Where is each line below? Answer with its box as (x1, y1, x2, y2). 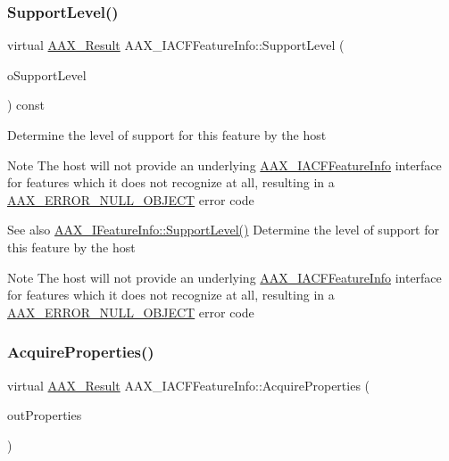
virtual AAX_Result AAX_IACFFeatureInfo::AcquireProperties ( (7, 375, 370, 394)
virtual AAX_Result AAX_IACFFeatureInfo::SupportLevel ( (7, 36, 345, 54)
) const (7, 95, 46, 114)
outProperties (7, 406, 82, 424)
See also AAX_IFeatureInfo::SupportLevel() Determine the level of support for (7, 220, 439, 239)
